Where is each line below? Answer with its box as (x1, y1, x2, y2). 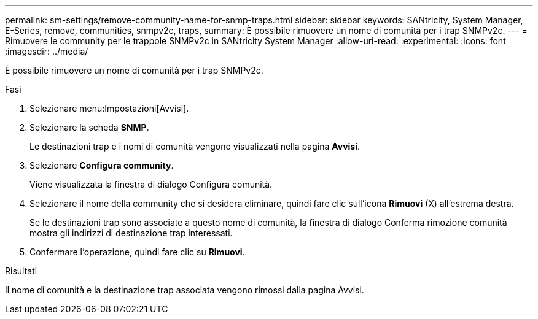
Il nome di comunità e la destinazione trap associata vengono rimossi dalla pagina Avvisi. (5, 285, 364, 295)
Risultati (5, 266, 37, 276)
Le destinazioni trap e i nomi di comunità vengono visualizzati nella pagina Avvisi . (29, 141, 361, 152)
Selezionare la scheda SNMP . (29, 122, 149, 133)
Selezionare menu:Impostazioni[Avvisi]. (29, 103, 189, 113)
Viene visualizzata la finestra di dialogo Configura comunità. (29, 179, 273, 190)
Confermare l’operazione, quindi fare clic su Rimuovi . (29, 247, 245, 257)
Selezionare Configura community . (29, 160, 174, 171)
